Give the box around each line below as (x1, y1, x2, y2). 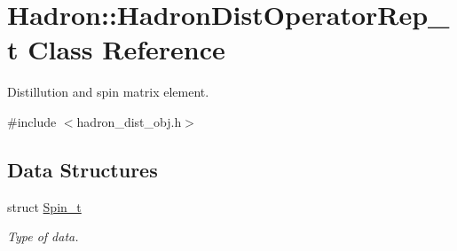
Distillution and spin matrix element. (7, 82, 209, 101)
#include (7, 112, 57, 130)
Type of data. (7, 227, 79, 246)
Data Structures (7, 155, 158, 183)
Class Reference (28, 31, 225, 67)
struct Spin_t (7, 197, 82, 216)
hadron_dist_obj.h (76, 112, 182, 130)
